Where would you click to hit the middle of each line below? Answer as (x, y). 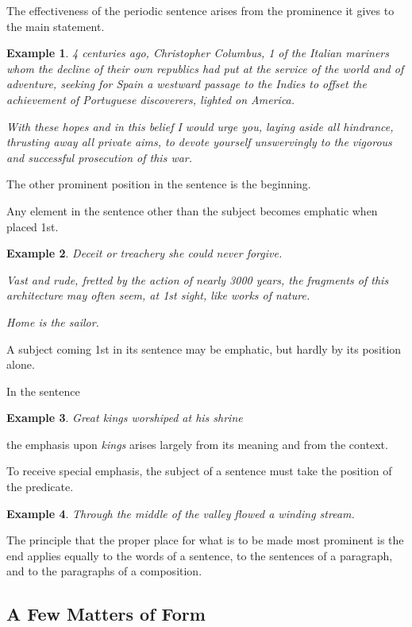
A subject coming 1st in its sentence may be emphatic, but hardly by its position (204, 348)
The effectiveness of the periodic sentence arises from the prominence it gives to (200, 10)
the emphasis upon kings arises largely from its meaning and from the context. (197, 444)
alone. (21, 364)
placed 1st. (33, 226)
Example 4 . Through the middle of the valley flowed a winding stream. (181, 513)
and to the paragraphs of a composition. (104, 571)
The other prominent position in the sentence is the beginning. (159, 184)
